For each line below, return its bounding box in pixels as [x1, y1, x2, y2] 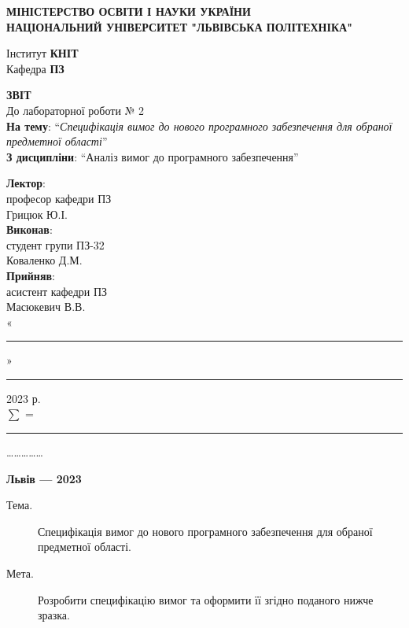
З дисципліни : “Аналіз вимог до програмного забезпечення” [6, 148, 299, 164]
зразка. [38, 607, 70, 623]
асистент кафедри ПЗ [6, 283, 108, 299]
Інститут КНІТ [6, 45, 79, 61]
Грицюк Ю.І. [6, 205, 68, 222]
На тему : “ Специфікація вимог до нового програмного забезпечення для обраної [6, 117, 392, 134]
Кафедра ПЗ [6, 60, 64, 76]
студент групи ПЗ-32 [6, 236, 105, 253]
